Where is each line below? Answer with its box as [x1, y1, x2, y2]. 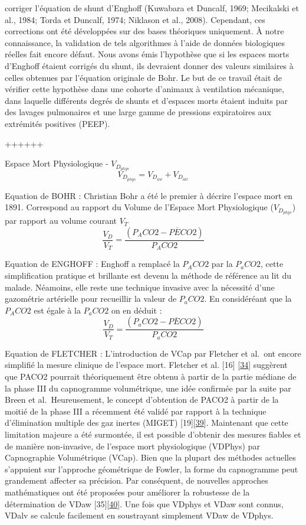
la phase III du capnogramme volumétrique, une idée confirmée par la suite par [5, 381, 291, 394]
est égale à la [34, 304, 81, 316]
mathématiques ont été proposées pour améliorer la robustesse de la [5, 485, 250, 498]
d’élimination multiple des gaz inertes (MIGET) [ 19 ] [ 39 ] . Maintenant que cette [5, 416, 288, 429]
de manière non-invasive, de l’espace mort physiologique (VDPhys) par [5, 439, 260, 452]
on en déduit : [111, 304, 162, 316]
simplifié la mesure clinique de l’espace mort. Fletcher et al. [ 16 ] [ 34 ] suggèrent [5, 358, 288, 371]
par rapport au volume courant [5, 214, 117, 227]
